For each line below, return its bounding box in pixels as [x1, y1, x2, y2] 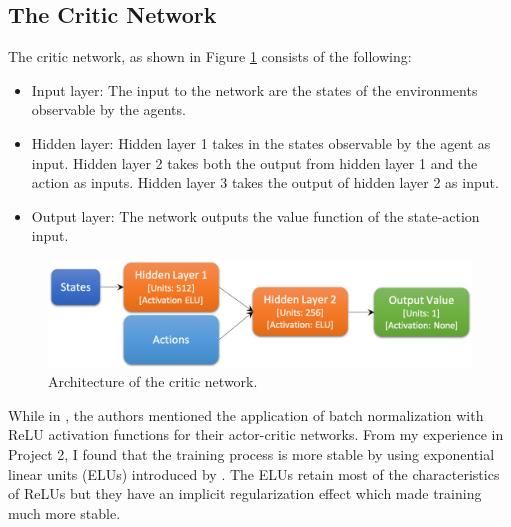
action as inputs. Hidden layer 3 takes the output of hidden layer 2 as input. [31, 172, 499, 193]
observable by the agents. [31, 99, 186, 120]
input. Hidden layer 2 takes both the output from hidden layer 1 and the [31, 152, 478, 173]
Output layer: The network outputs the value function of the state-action [31, 205, 480, 226]
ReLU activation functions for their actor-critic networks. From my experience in [8, 424, 504, 445]
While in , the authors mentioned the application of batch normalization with [8, 404, 484, 425]
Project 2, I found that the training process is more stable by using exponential [8, 443, 495, 464]
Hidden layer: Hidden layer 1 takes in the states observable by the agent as [31, 132, 491, 153]
